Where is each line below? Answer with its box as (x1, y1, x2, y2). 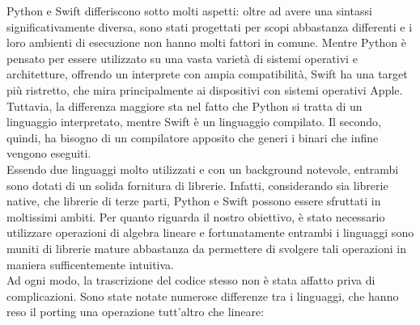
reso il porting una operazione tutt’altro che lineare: (6, 303, 265, 320)
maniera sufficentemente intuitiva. (6, 255, 174, 272)
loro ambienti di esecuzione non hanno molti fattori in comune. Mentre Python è (6, 34, 406, 51)
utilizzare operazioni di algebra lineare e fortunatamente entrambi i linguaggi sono (6, 224, 414, 241)
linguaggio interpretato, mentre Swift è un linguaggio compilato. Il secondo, (6, 113, 382, 130)
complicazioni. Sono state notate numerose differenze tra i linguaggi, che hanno (6, 287, 399, 304)
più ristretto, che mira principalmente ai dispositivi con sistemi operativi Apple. (6, 81, 403, 98)
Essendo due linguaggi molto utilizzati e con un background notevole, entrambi (6, 160, 399, 177)
